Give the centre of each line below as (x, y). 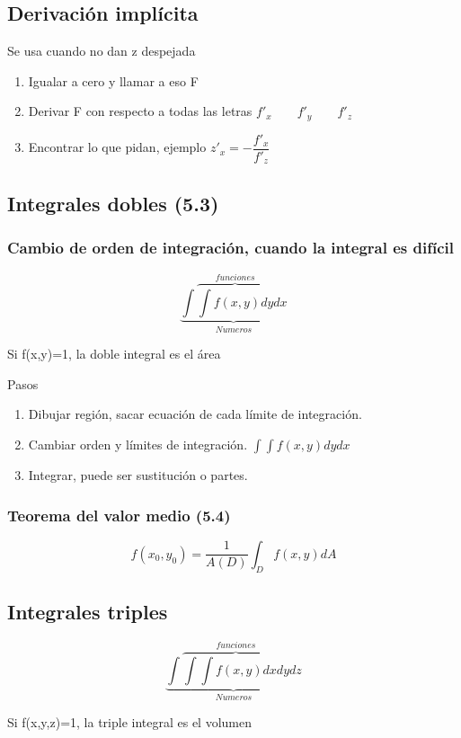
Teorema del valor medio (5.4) (119, 515)
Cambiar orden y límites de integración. (138, 445)
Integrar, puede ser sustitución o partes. (138, 475)
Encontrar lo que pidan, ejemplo (117, 147)
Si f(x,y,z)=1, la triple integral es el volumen (130, 721)
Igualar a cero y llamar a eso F (113, 80)
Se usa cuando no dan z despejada (102, 51)
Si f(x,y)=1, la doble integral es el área (114, 354)
